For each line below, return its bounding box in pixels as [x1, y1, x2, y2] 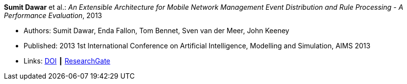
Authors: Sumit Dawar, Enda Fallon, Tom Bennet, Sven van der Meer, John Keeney [24, 26, 290, 35]
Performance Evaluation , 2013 [4, 11, 102, 20]
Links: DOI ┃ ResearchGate [24, 57, 111, 65]
